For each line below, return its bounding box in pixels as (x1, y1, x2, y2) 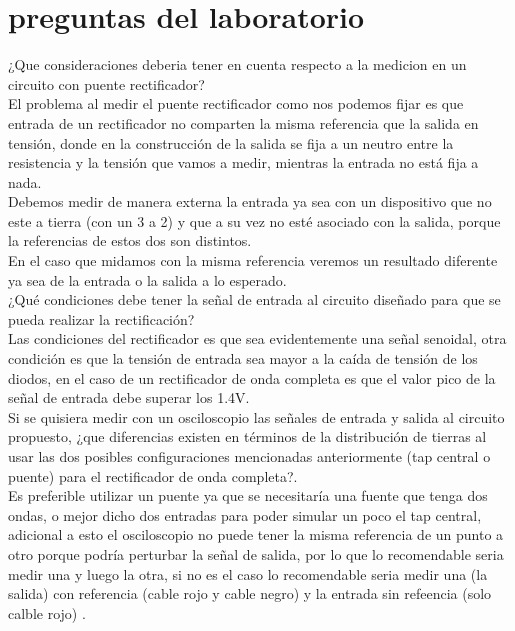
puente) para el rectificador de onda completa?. (8, 465, 298, 486)
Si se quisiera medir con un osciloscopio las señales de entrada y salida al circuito (8, 406, 505, 427)
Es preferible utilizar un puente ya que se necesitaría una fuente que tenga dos (8, 485, 488, 506)
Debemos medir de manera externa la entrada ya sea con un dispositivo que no (8, 191, 492, 212)
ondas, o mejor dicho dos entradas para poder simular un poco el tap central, (8, 504, 482, 525)
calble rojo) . (8, 602, 86, 623)
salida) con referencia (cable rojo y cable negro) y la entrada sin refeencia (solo (8, 583, 492, 604)
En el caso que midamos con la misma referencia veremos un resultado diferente (8, 250, 498, 271)
